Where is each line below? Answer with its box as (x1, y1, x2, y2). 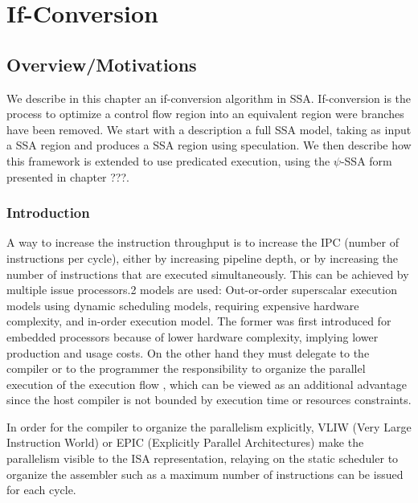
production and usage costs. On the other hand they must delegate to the (6, 344, 370, 361)
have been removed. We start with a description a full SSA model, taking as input (6, 121, 412, 137)
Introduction (6, 202, 90, 223)
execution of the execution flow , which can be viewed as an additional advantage (6, 375, 407, 392)
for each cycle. (6, 481, 76, 498)
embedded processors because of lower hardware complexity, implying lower (6, 328, 379, 345)
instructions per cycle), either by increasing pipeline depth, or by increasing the (6, 249, 399, 266)
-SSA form (340, 152, 392, 169)
